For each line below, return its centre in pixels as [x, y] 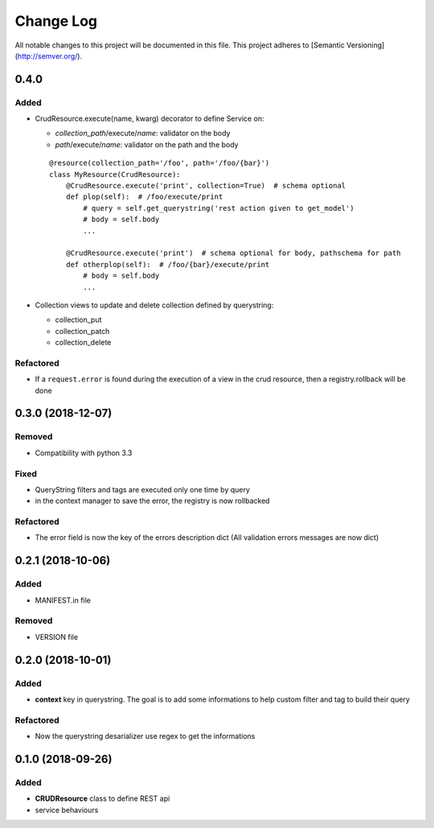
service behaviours [67, 809]
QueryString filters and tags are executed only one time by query [143, 489]
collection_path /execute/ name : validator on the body [143, 134]
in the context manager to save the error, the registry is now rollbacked [152, 501]
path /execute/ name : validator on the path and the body [147, 144]
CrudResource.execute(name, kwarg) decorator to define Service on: [149, 119]
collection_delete [83, 343]
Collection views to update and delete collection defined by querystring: [154, 305]
